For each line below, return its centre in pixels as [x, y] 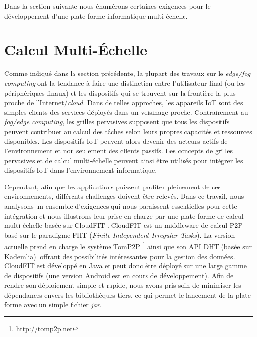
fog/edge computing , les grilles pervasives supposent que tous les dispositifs [117, 122]
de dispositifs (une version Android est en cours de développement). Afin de [119, 275]
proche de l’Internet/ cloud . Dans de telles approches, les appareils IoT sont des [124, 102]
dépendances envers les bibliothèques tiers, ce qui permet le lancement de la [119, 295]
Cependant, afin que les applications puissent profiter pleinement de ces [112, 186]
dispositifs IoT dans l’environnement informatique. [81, 170]
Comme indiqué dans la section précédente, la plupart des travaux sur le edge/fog [128, 73]
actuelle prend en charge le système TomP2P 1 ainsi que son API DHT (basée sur [128, 246]
